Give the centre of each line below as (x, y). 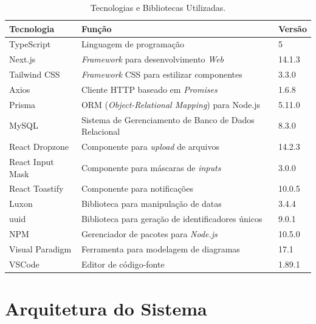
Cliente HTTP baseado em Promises (149, 89)
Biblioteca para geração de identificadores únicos (172, 219)
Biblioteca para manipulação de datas (151, 204)
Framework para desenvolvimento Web (153, 59)
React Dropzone (39, 147)
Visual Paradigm (40, 248)
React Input (32, 161)
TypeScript (30, 44)
